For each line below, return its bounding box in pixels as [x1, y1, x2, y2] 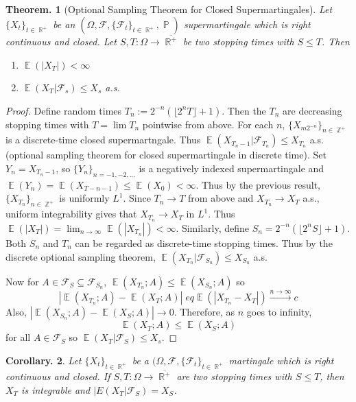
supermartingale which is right [183, 16, 311, 31]
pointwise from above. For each [142, 117, 274, 131]
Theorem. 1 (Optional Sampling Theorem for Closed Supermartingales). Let [5, 2, 333, 16]
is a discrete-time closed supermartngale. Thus [5, 132, 201, 147]
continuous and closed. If [5, 369, 110, 383]
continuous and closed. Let [5, 34, 117, 49]
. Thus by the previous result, [195, 177, 320, 191]
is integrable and [21, 383, 91, 397]
